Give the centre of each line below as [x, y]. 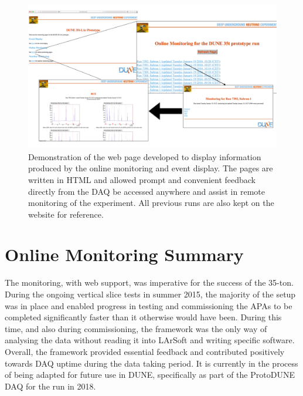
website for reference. [66, 214]
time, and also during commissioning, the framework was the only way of [136, 328]
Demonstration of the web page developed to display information [145, 156]
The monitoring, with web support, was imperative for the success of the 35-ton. [149, 282]
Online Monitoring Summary [124, 254]
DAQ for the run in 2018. [50, 386]
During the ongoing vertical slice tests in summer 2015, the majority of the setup [150, 294]
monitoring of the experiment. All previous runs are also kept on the [151, 203]
